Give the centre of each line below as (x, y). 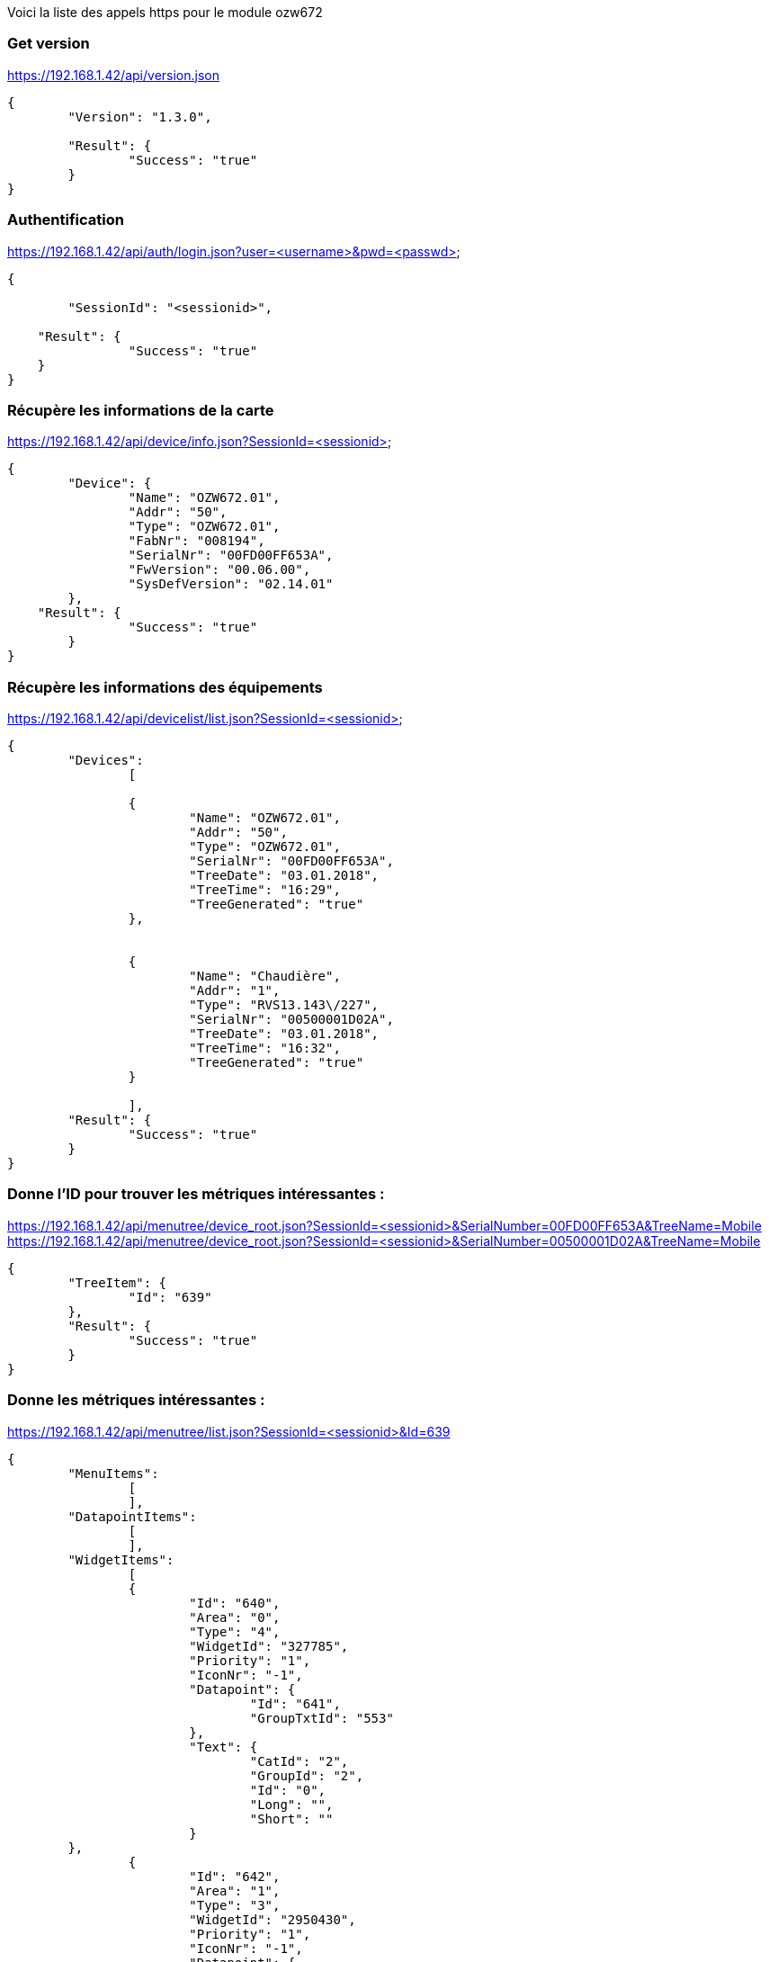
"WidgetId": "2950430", (273, 1919)
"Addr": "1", (235, 990)
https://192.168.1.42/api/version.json (113, 75)
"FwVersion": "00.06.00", (219, 570)
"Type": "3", (235, 1905)
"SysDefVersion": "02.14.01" (231, 584)
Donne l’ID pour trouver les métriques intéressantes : (196, 1194)
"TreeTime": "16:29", (265, 890)
